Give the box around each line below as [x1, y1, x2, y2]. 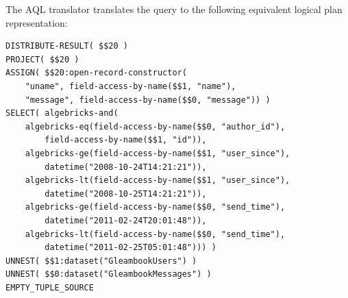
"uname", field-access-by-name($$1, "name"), [25, 81, 236, 91]
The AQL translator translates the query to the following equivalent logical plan [5, 2, 343, 16]
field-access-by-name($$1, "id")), [45, 135, 207, 145]
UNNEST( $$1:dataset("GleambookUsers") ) [5, 256, 197, 266]
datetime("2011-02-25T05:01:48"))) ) [45, 243, 216, 253]
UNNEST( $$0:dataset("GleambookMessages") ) [5, 269, 212, 280]
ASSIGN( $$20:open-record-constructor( [5, 68, 187, 78]
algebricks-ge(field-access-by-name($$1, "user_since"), [25, 148, 290, 158]
